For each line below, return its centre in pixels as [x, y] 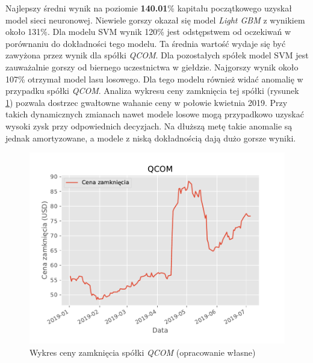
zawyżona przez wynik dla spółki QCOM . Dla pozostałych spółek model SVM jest [157, 55]
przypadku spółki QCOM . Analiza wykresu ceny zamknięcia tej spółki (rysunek [152, 91]
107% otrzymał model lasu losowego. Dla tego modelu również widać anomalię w [154, 79]
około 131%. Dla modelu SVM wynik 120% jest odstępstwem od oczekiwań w [148, 32]
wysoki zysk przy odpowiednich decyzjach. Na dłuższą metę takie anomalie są [149, 126]
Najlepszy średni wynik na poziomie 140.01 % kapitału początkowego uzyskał [149, 8]
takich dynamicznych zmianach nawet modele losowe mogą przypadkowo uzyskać [155, 114]
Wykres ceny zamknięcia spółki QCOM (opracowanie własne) [143, 352]
